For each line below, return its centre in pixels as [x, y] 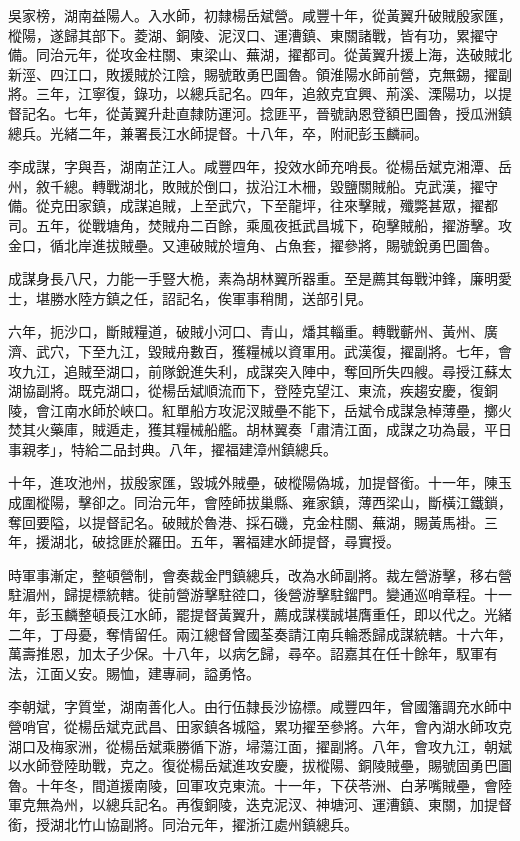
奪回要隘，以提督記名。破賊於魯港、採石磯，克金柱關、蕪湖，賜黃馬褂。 [246, 521]
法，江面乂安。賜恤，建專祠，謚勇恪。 [134, 672]
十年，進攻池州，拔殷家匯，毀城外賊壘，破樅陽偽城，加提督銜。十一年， [246, 482]
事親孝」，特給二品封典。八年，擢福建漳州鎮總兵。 [172, 448]
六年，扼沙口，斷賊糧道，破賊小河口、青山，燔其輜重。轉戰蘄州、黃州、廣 [253, 331]
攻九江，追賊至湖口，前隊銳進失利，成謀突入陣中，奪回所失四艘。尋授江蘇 [253, 370]
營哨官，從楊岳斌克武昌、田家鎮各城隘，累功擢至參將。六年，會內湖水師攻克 [260, 726]
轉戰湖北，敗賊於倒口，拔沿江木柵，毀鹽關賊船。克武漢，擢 [287, 185]
